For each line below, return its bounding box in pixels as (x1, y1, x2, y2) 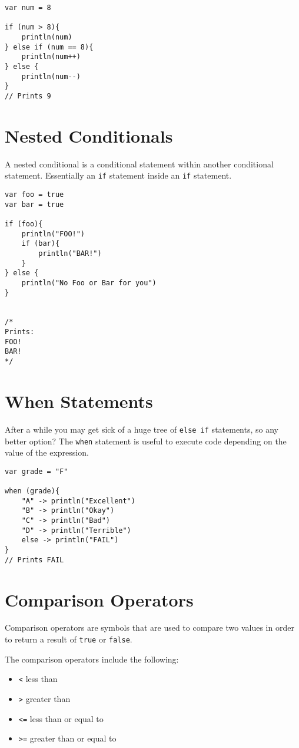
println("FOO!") (21, 229, 85, 238)
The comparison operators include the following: (5, 653, 179, 665)
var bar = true (5, 200, 64, 209)
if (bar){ (21, 239, 60, 248)
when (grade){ (5, 487, 60, 496)
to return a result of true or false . (5, 633, 132, 645)
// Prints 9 (5, 91, 51, 100)
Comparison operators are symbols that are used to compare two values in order (5, 621, 294, 634)
